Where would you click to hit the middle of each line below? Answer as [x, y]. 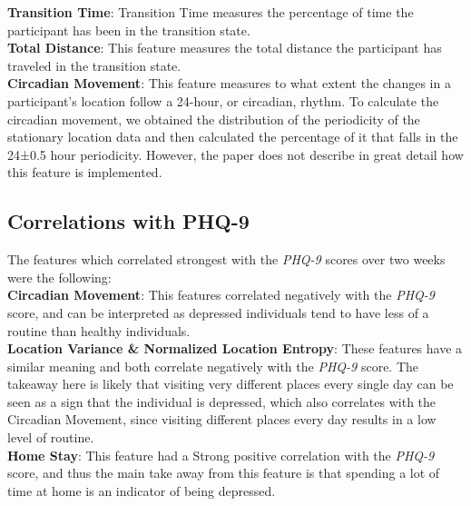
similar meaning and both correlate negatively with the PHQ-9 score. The [213, 366]
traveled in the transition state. [94, 65]
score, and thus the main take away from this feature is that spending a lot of [224, 473]
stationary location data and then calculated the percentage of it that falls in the [233, 137]
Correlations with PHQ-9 [128, 221]
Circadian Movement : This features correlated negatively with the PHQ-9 [221, 295]
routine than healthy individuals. [99, 330]
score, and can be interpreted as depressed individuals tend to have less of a [218, 312]
